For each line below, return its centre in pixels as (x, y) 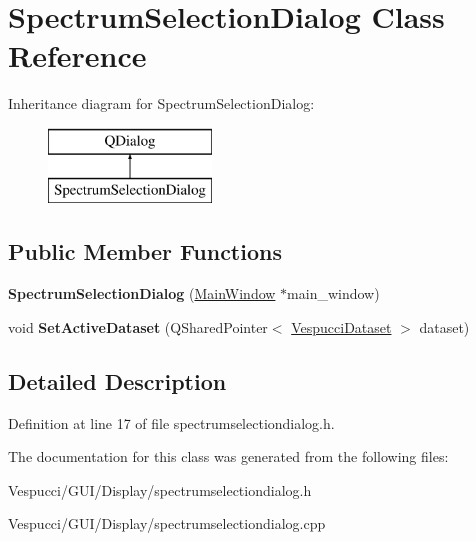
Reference (77, 55)
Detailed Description (117, 380)
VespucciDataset (341, 326)
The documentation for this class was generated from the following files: (228, 456)
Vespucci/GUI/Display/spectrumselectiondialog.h (160, 489)
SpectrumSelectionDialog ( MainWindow (142, 293)
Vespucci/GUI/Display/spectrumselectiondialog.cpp (167, 523)
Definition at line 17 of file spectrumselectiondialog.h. (171, 422)
